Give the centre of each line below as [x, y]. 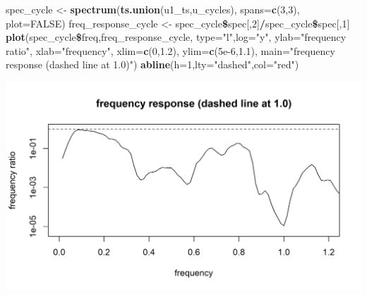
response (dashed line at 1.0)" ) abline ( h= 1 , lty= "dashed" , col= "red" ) [152, 64]
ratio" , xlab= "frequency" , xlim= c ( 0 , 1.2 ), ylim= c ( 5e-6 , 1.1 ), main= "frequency [170, 50]
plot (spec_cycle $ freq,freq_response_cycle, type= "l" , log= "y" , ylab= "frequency [176, 37]
